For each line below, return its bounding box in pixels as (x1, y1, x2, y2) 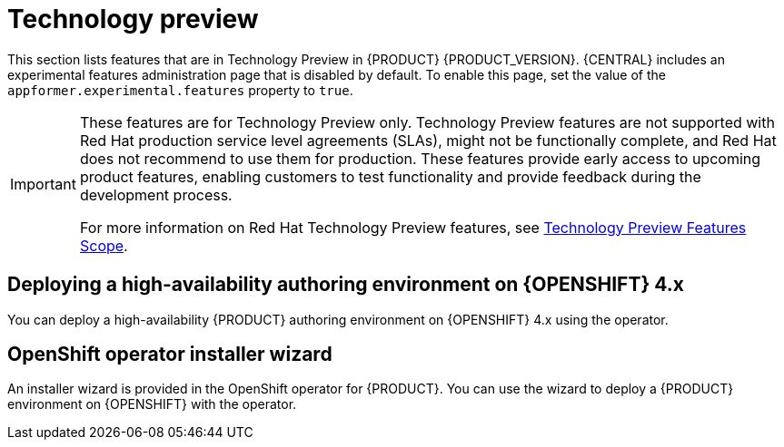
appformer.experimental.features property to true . (7, 82, 353, 98)
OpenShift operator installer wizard (7, 343, 332, 366)
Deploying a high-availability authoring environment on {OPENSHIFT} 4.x (7, 273, 684, 296)
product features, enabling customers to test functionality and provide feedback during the (79, 167, 701, 186)
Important (10, 174, 76, 193)
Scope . (79, 236, 128, 255)
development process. (79, 185, 233, 204)
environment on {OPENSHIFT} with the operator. (7, 396, 297, 413)
